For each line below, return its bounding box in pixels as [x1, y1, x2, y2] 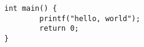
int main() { [4, 4, 57, 13]
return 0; [39, 24, 79, 33]
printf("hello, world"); [39, 14, 140, 23]
